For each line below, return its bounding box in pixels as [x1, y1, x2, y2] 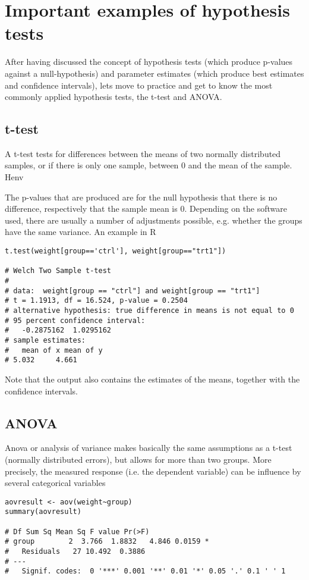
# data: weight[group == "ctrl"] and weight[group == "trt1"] [5, 286, 260, 295]
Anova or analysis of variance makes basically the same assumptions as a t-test [5, 441, 292, 454]
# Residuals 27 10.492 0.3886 [5, 547, 146, 556]
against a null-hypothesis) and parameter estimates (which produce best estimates [5, 67, 304, 79]
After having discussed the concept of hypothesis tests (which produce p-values [5, 55, 293, 68]
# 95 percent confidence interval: [5, 316, 146, 325]
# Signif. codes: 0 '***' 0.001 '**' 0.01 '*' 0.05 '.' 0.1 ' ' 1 [5, 567, 286, 576]
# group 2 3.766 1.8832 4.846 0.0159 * [5, 537, 209, 546]
